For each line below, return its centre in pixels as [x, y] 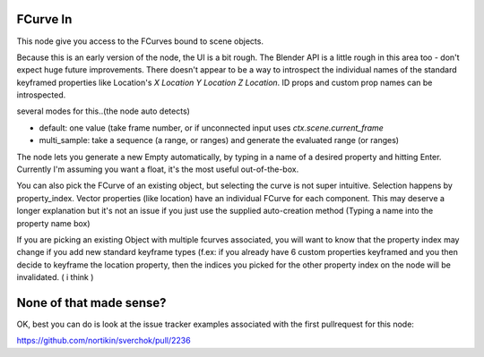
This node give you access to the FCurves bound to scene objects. [140, 41]
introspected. [41, 95]
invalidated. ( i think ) [55, 277]
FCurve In [44, 19]
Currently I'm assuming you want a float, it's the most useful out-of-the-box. [158, 169]
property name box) [53, 223]
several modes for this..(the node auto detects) [103, 111]
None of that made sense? [91, 303]
